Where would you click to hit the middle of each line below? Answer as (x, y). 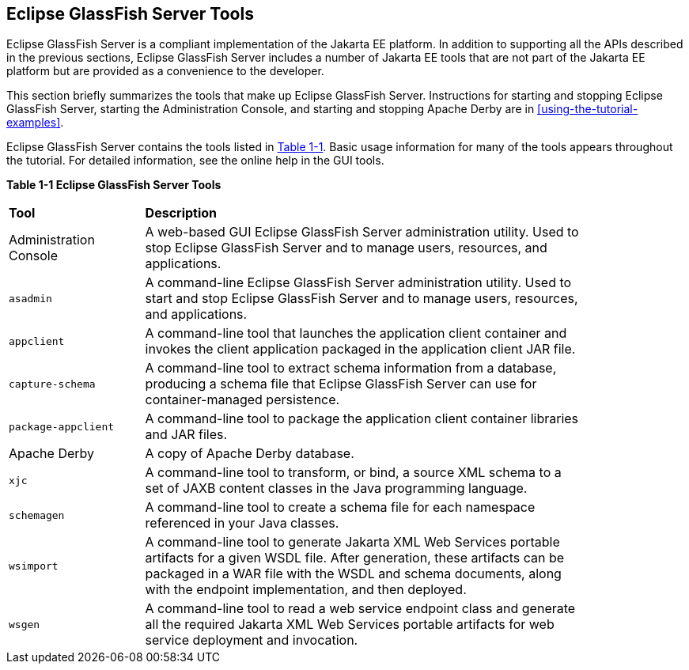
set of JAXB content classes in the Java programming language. (336, 488)
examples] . (35, 123)
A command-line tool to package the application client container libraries (362, 419)
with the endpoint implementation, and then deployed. (306, 590)
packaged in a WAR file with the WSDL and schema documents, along (353, 574)
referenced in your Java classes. (242, 523)
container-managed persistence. (242, 400)
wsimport (34, 566)
